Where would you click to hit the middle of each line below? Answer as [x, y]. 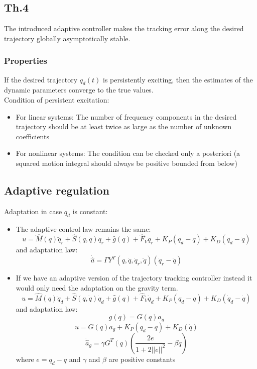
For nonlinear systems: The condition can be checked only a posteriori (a [128, 153]
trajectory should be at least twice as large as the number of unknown [124, 126]
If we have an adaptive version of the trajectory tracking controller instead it [134, 278]
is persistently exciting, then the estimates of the [178, 79]
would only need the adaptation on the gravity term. [97, 288]
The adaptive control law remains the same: [83, 228]
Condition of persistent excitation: [57, 100]
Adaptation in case [33, 211]
